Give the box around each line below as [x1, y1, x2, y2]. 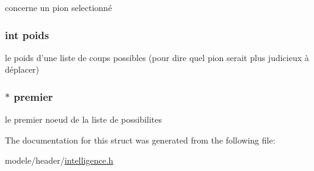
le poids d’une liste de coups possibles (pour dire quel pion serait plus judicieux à [5, 51, 309, 64]
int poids [5, 27, 49, 42]
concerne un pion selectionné [5, 1, 112, 13]
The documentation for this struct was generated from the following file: [5, 133, 276, 146]
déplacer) [5, 63, 40, 76]
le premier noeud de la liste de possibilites [5, 113, 162, 126]
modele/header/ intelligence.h [5, 154, 114, 167]
